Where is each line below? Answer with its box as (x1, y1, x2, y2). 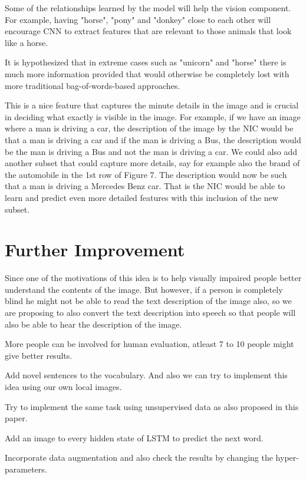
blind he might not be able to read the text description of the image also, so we (5, 295, 292, 307)
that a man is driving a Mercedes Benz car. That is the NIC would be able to (5, 180, 285, 192)
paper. (5, 412, 28, 424)
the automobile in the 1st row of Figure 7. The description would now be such (5, 168, 287, 180)
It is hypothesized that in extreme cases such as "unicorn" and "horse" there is (5, 56, 287, 68)
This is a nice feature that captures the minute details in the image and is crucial (5, 99, 299, 111)
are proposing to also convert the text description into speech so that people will (5, 306, 296, 318)
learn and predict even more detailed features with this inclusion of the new (5, 191, 278, 203)
